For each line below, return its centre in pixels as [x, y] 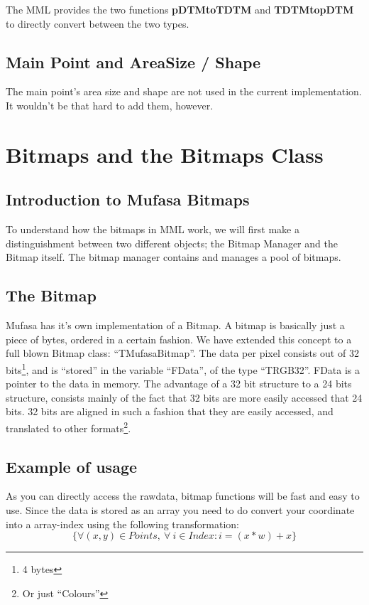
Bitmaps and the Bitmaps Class [165, 154]
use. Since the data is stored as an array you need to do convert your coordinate [180, 510]
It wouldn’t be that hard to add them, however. [110, 105]
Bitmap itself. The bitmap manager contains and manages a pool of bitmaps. [174, 257]
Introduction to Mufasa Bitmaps [128, 199]
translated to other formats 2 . [68, 427]
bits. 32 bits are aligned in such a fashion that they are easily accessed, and [170, 411]
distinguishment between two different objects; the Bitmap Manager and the [172, 243]
